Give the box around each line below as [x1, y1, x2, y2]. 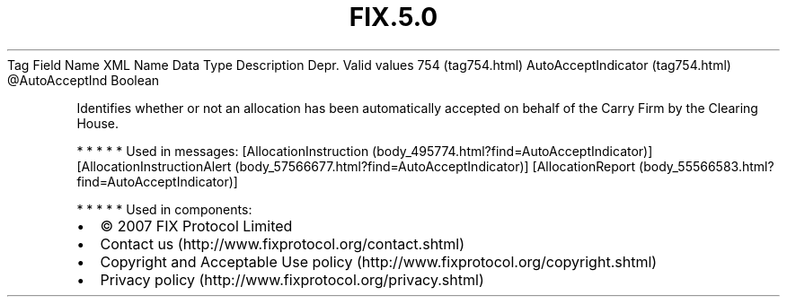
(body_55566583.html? [639, 158, 774, 174]
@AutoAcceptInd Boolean [7, 72, 160, 88]
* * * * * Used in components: [76, 201, 252, 217]
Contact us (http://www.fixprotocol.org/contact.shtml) [100, 234, 465, 253]
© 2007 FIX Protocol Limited [100, 216, 293, 235]
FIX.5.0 [349, 2, 438, 32]
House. [76, 115, 119, 131]
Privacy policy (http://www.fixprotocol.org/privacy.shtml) [100, 270, 484, 289]
